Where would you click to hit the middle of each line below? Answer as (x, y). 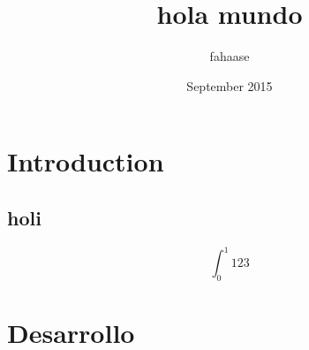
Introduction (86, 161)
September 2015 (230, 85)
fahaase (230, 56)
